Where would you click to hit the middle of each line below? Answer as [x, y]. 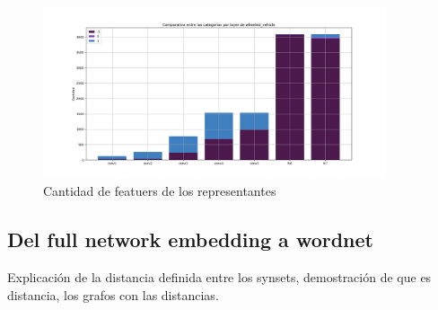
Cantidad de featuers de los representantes [160, 191]
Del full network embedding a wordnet [190, 239]
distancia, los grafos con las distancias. [113, 294]
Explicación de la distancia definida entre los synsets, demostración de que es [219, 277]
